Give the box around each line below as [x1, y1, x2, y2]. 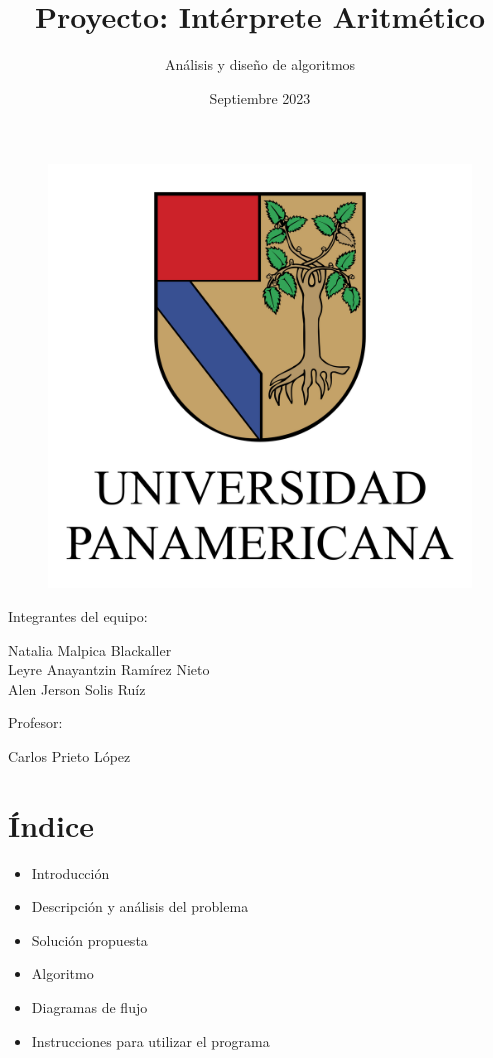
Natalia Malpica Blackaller [8, 639, 172, 660]
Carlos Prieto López [8, 745, 131, 766]
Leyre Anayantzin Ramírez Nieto [8, 659, 210, 680]
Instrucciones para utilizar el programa [31, 1030, 270, 1051]
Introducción [31, 862, 110, 883]
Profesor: [8, 712, 63, 733]
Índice [8, 804, 94, 845]
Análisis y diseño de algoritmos [164, 54, 356, 75]
